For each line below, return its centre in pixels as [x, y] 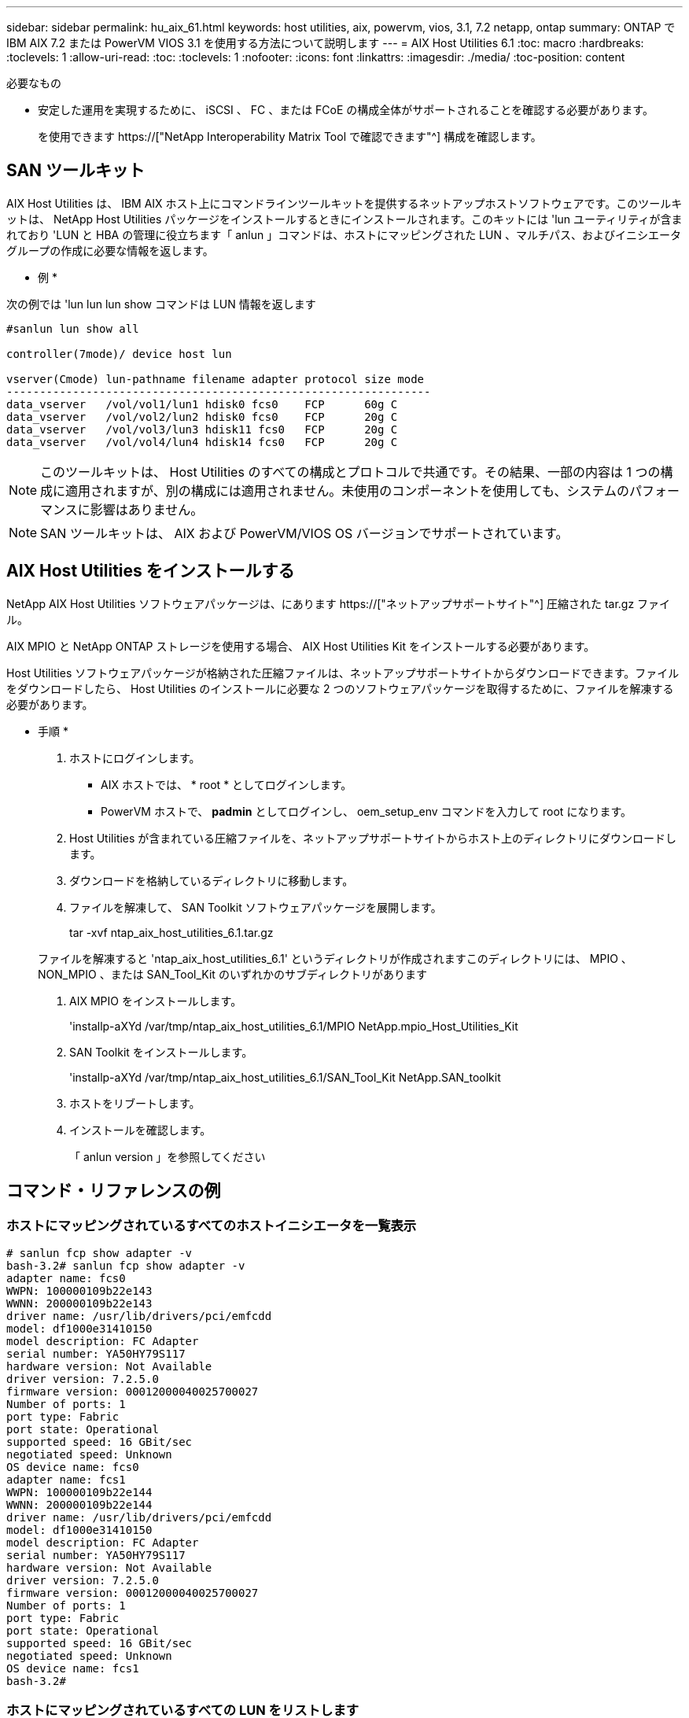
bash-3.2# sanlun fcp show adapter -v [126, 1265]
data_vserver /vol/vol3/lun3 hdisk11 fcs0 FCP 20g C [202, 429]
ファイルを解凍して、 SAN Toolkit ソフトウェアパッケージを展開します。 [256, 907]
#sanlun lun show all [73, 328]
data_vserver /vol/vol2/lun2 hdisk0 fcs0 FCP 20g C [202, 417]
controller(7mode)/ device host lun [119, 354]
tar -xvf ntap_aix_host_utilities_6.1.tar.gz [171, 932]
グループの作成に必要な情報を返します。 [110, 250]
